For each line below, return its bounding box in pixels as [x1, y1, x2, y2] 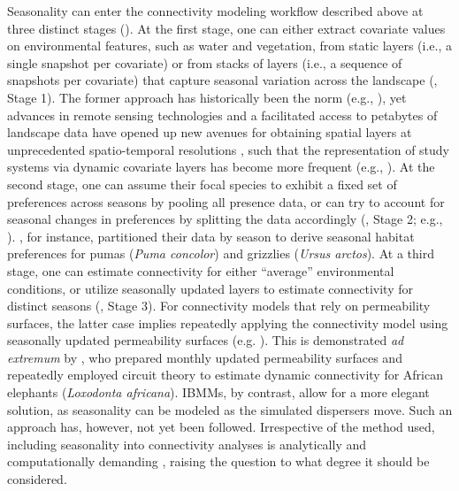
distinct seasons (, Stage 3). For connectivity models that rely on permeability [7, 296, 431, 315]
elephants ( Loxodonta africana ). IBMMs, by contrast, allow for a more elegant [7, 383, 430, 402]
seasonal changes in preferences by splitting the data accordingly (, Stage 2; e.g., [7, 210, 443, 228]
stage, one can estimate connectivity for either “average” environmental [7, 261, 394, 280]
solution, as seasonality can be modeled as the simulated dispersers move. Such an [7, 400, 453, 418]
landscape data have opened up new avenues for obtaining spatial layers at [7, 123, 412, 142]
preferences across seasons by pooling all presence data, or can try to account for [7, 192, 445, 211]
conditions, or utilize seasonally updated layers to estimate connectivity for [7, 279, 414, 297]
